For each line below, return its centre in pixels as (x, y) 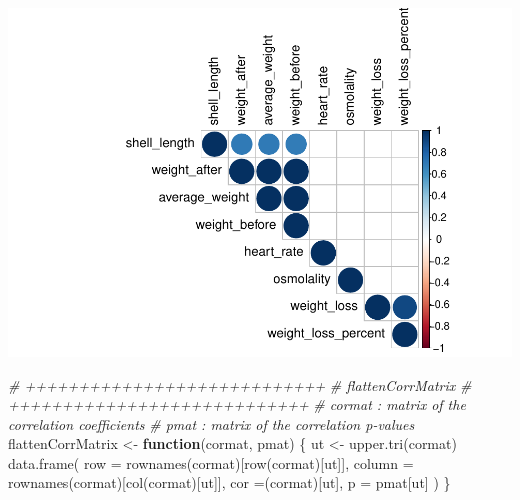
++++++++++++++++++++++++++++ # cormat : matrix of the (237, 404)
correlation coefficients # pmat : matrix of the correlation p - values (211, 423)
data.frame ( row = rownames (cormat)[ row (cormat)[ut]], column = (211, 462)
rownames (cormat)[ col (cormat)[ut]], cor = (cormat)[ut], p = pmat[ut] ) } (229, 482)
